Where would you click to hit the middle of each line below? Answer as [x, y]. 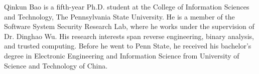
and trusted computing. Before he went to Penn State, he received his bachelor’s [128, 46]
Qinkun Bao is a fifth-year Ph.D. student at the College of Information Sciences [127, 6]
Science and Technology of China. [56, 65]
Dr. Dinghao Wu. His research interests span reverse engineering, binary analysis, [129, 36]
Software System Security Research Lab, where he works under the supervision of [129, 26]
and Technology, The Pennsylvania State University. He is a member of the [119, 16]
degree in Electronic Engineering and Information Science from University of [122, 55]
